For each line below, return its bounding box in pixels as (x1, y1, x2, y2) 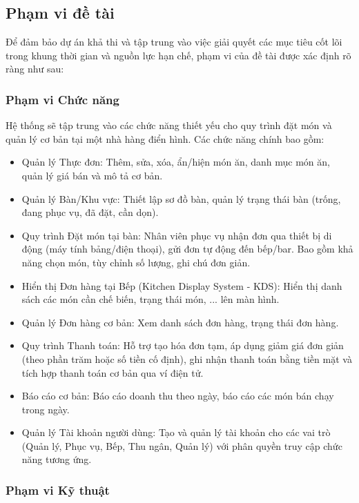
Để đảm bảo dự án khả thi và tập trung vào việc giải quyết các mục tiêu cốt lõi (6, 34, 342, 49)
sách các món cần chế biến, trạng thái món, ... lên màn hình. (21, 292, 280, 306)
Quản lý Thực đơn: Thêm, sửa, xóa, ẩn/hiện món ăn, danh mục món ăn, (21, 155, 330, 169)
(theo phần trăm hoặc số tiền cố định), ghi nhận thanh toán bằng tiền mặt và (21, 351, 352, 366)
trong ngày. (21, 402, 70, 416)
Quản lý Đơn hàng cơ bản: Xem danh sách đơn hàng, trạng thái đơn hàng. (21, 315, 339, 329)
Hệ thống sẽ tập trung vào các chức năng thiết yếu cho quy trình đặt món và (6, 118, 332, 132)
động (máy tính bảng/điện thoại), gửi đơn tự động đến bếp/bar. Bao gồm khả (21, 241, 353, 256)
